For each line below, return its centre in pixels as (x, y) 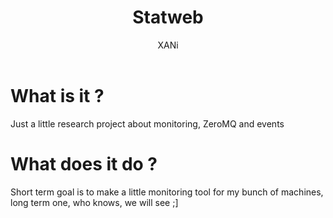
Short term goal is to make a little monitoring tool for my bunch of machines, (167, 192)
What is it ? (57, 95)
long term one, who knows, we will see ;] (94, 202)
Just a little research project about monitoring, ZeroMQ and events (147, 123)
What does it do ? (84, 163)
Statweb (168, 17)
